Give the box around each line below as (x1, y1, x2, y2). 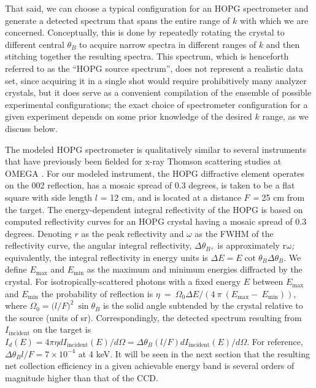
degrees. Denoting (5, 227, 72, 239)
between (252, 275, 283, 288)
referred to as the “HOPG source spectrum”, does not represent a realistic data (5, 61, 303, 74)
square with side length (5, 190, 93, 203)
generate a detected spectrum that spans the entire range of (5, 14, 230, 26)
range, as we (262, 110, 309, 123)
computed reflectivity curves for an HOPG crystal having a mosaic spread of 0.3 (5, 215, 307, 228)
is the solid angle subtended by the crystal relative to (102, 299, 303, 312)
